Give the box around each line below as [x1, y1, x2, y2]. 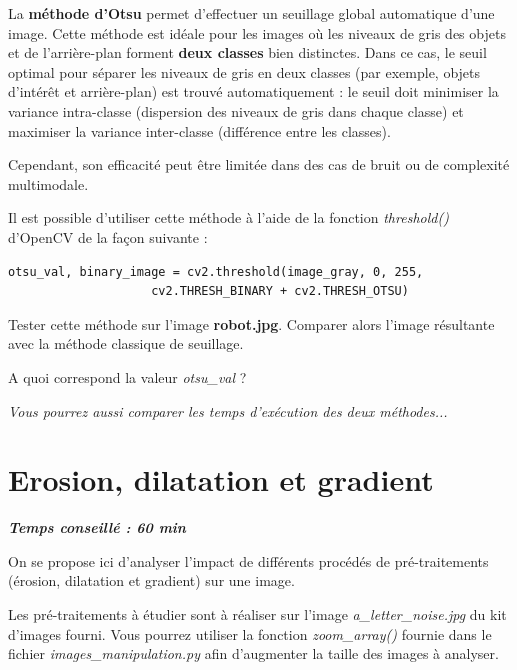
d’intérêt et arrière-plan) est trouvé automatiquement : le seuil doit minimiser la [8, 81, 499, 102]
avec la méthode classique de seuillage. [8, 333, 244, 354]
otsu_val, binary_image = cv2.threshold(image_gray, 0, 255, [8, 264, 424, 279]
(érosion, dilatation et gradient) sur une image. [8, 570, 295, 591]
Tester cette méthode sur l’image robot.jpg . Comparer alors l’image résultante [8, 313, 495, 334]
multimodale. [8, 173, 89, 194]
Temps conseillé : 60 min [8, 517, 186, 538]
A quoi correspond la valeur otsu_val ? [8, 366, 247, 387]
